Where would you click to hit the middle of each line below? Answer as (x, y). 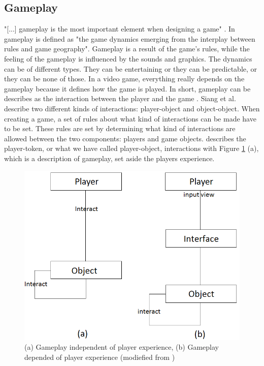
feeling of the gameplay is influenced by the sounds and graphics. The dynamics (128, 58)
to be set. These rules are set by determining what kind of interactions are (120, 128)
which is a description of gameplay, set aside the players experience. (109, 158)
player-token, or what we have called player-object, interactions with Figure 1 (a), (131, 148)
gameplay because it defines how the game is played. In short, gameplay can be (127, 88)
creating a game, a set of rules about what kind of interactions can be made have (130, 118)
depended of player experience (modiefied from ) (100, 357)
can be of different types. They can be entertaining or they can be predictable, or (131, 68)
